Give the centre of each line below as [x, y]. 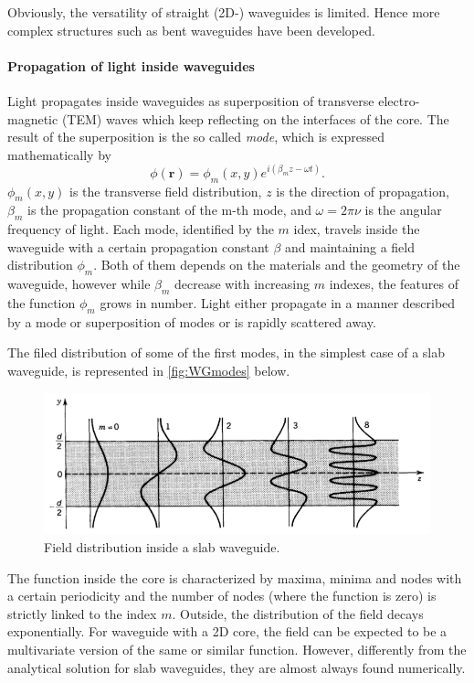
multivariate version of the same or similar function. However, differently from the [237, 649]
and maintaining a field [350, 246]
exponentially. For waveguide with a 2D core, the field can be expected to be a [227, 631]
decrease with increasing [242, 284]
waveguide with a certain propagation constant [138, 246]
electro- [399, 100]
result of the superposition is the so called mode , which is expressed [196, 137]
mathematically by [59, 154]
